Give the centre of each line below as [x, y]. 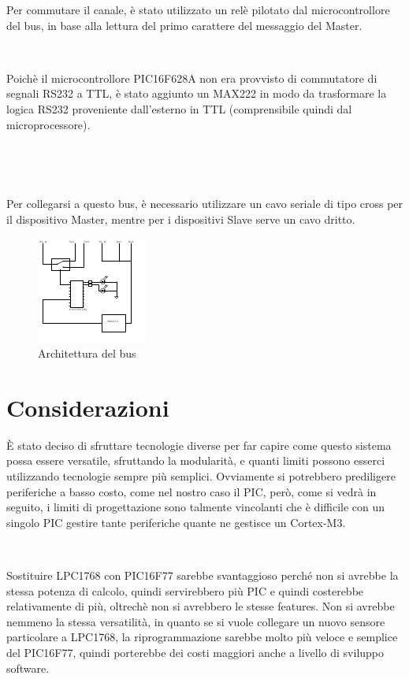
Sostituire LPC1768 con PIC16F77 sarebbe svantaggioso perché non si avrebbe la [203, 575]
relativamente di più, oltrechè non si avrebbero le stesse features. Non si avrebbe [201, 606]
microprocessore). [48, 124]
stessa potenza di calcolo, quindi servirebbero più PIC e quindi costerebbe [185, 590]
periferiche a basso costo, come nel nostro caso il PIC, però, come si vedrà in [191, 491]
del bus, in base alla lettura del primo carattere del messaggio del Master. [184, 25]
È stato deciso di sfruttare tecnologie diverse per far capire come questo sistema [199, 445]
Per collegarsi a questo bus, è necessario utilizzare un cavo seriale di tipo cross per [205, 204]
